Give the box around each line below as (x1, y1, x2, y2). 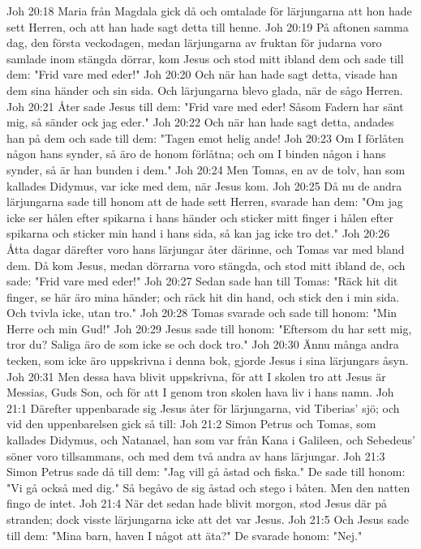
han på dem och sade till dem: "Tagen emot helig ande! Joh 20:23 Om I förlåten (6, 129, 404, 146)
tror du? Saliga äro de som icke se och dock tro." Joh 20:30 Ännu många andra (6, 336, 399, 353)
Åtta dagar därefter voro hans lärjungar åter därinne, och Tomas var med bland (6, 240, 405, 257)
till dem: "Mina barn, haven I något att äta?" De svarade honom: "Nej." (6, 526, 363, 543)
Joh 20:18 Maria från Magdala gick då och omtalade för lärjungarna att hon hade (6, 2, 412, 19)
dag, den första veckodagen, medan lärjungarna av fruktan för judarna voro (6, 34, 382, 51)
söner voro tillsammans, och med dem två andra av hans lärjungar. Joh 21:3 (6, 447, 385, 464)
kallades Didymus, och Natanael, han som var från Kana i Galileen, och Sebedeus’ (6, 431, 415, 448)
